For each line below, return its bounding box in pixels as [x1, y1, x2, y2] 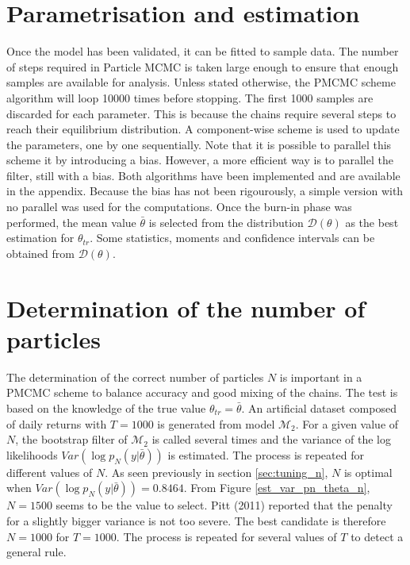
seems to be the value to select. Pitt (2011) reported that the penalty [56, 497, 393, 513]
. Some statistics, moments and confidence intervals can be [90, 229, 375, 246]
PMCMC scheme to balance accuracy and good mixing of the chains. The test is [6, 384, 398, 401]
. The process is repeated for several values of [116, 528, 337, 544]
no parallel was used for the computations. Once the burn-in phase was [6, 198, 352, 215]
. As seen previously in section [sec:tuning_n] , [105, 463, 328, 480]
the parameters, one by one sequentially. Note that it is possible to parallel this [6, 136, 392, 152]
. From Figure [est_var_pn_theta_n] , [183, 479, 370, 496]
